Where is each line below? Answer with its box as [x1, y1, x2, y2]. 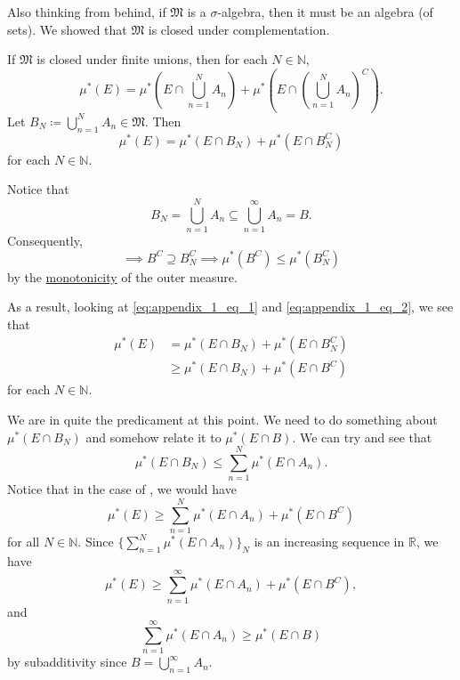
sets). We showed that [7, 20, 127, 38]
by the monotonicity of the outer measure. [7, 267, 238, 286]
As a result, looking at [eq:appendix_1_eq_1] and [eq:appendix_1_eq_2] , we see [7, 297, 454, 316]
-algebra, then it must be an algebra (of [217, 3, 433, 20]
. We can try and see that [292, 427, 432, 446]
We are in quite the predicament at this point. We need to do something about [7, 409, 438, 428]
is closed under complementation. [148, 20, 330, 38]
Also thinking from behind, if [7, 3, 166, 20]
